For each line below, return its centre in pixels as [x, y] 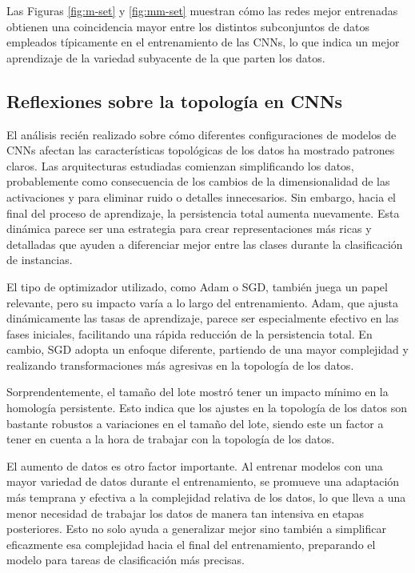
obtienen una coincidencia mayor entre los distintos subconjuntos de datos [188, 26]
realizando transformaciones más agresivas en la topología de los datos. [180, 365]
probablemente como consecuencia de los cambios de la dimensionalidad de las [198, 181]
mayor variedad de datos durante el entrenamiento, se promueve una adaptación [203, 481]
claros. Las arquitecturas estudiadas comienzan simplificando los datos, [180, 165]
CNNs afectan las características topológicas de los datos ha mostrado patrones [201, 150]
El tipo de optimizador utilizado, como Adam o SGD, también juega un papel [197, 286]
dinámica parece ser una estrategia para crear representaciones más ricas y [189, 228]
